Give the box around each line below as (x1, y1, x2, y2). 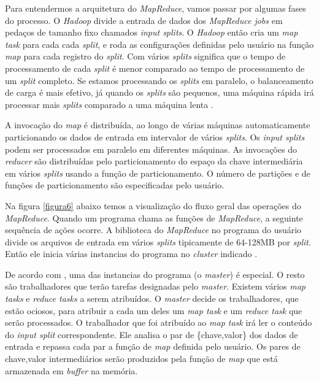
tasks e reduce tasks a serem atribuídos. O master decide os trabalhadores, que (5, 292, 299, 305)
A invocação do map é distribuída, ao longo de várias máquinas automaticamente (5, 118, 310, 131)
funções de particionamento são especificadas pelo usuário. (5, 179, 225, 191)
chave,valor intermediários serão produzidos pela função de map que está (5, 352, 278, 365)
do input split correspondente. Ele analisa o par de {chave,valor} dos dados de (5, 328, 298, 341)
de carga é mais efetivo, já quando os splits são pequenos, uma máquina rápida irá (5, 86, 314, 99)
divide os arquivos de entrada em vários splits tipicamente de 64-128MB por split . (5, 235, 311, 248)
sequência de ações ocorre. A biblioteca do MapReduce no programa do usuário (5, 223, 302, 236)
